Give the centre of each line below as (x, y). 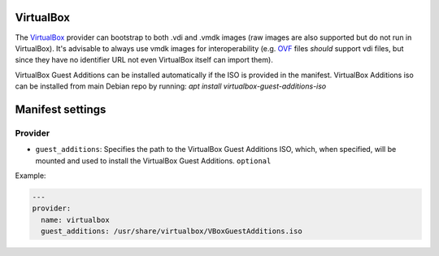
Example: (30, 176)
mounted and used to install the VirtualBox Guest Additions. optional (153, 161)
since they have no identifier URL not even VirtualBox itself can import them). (144, 60)
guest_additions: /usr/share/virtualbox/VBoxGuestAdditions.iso (172, 231)
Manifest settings (61, 109)
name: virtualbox (75, 220)
